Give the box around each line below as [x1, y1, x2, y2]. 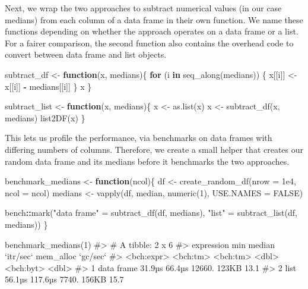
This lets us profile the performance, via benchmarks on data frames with [5, 131, 272, 144]
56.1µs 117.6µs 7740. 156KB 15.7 [5, 273, 124, 285]
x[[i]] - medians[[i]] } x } [5, 80, 92, 92]
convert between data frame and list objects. [5, 48, 167, 61]
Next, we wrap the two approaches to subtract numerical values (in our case [5, 2, 282, 14]
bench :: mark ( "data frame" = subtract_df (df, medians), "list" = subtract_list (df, [5, 206, 297, 219]
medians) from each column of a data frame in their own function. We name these [5, 13, 303, 26]
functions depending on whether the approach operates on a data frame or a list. [5, 25, 299, 37]
